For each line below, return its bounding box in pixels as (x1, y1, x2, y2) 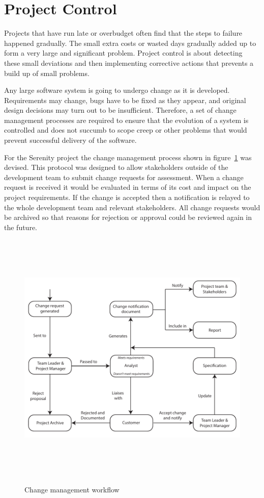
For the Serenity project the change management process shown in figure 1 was (4, 152, 252, 162)
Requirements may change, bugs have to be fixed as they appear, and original (4, 94, 246, 105)
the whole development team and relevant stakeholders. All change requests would (4, 202, 260, 212)
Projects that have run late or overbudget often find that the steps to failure (4, 28, 243, 38)
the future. (4, 221, 38, 232)
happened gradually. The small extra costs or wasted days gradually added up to (4, 37, 256, 48)
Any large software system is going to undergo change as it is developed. (4, 85, 230, 95)
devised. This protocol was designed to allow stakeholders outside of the (4, 162, 228, 172)
